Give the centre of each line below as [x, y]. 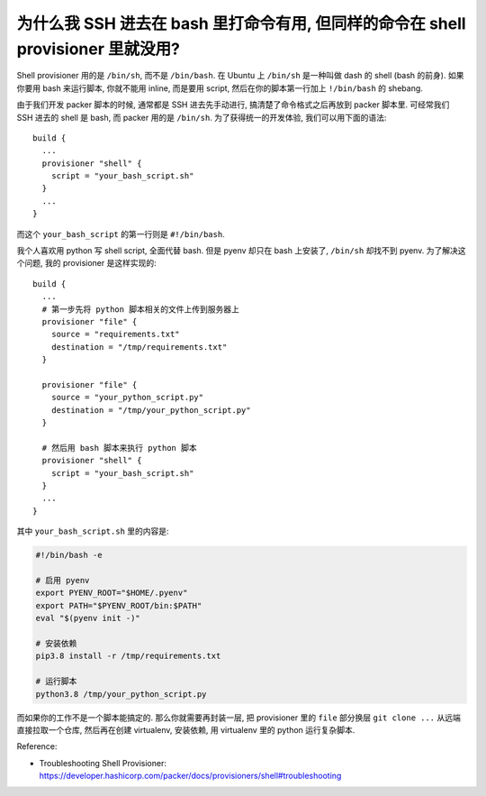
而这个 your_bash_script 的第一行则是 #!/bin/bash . [121, 233]
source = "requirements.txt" [115, 334]
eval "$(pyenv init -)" [88, 618]
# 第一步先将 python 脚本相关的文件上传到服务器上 [141, 309]
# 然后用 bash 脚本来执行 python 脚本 [119, 448]
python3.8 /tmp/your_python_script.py [121, 694]
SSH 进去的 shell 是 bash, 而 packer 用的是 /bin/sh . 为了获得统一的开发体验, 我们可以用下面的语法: [202, 117]
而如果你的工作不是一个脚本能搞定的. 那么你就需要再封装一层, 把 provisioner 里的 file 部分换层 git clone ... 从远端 [238, 718]
